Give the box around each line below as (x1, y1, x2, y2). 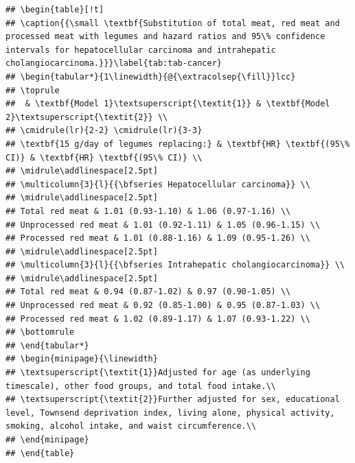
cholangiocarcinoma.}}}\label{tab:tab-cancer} (5, 58, 222, 69)
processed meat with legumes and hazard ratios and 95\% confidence (5, 32, 325, 42)
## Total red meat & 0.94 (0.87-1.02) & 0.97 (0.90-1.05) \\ (5, 287, 291, 297)
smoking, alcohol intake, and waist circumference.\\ (5, 421, 257, 431)
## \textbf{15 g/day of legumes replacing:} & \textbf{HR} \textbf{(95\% (5, 139, 350, 149)
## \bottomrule (5, 327, 75, 337)
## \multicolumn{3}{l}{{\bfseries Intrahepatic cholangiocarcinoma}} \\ (5, 260, 345, 270)
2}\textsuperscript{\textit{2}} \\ (5, 112, 168, 122)
